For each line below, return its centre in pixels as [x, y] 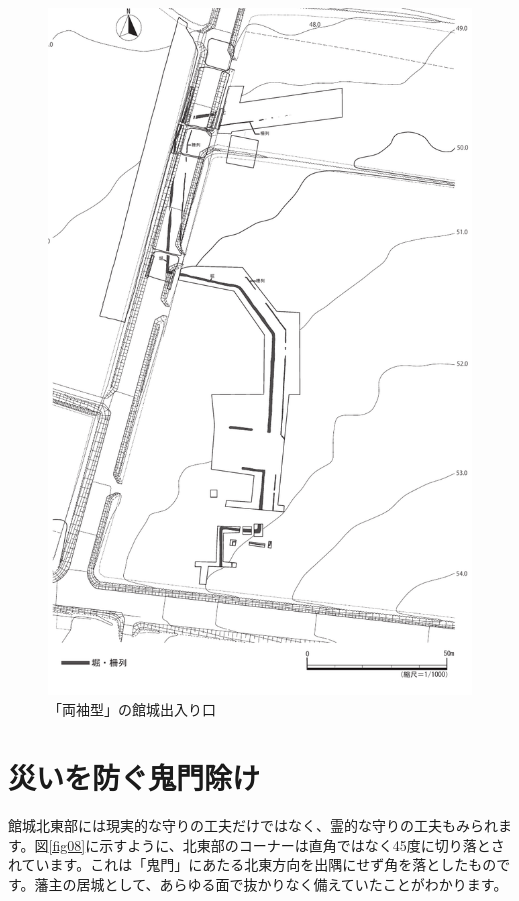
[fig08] [67, 844]
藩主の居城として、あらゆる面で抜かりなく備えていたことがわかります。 [271, 884]
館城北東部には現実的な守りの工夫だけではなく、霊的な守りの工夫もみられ [253, 825]
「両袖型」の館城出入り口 [132, 708]
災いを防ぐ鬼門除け [134, 777]
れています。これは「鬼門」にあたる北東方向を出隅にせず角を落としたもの [252, 864]
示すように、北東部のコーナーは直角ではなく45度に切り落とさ [302, 844]
